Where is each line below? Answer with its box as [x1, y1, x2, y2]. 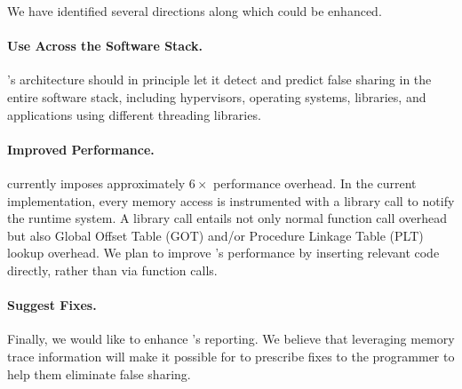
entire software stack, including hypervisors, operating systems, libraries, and [7, 87, 426, 106]
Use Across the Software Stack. [7, 36, 203, 55]
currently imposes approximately [7, 173, 186, 192]
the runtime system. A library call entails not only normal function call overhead [7, 209, 448, 227]
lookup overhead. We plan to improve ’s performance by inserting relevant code [7, 243, 440, 262]
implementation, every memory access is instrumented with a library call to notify [7, 191, 455, 210]
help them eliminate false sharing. [7, 364, 191, 383]
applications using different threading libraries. [7, 105, 261, 123]
